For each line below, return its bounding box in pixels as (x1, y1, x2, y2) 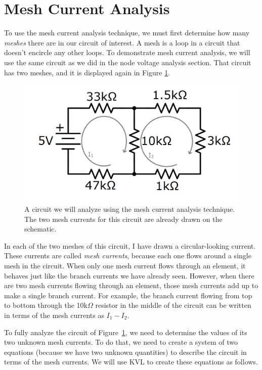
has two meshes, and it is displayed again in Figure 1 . (4, 67, 170, 77)
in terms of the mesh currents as (4, 309, 104, 320)
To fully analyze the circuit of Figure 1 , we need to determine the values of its (4, 327, 247, 337)
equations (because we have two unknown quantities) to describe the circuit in (4, 346, 247, 357)
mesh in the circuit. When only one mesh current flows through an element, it (4, 260, 246, 270)
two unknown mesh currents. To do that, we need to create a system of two (4, 337, 238, 347)
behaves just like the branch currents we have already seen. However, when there (4, 270, 254, 281)
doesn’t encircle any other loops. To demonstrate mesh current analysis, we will (4, 47, 250, 58)
